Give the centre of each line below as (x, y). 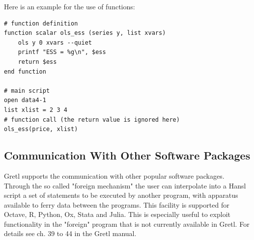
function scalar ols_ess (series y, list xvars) (85, 33)
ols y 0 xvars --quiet (55, 42)
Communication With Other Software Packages (127, 155)
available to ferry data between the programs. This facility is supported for (117, 204)
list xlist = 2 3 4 (36, 110)
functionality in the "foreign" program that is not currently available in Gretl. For (127, 224)
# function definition (41, 23)
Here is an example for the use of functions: (70, 6)
